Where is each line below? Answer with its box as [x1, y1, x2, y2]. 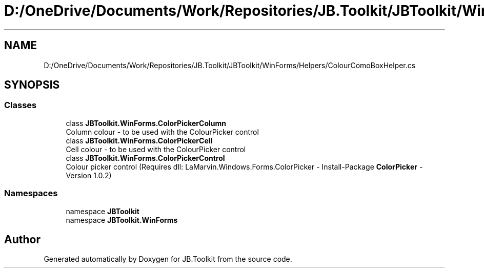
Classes [4, 100, 37, 111]
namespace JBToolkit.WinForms [66, 215, 178, 224]
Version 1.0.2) [66, 171, 112, 180]
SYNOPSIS [4, 78, 60, 92]
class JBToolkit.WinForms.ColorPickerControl [66, 153, 225, 162]
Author [4, 233, 41, 246]
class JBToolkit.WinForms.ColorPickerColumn [66, 118, 226, 128]
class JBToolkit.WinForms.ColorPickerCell [66, 136, 213, 145]
